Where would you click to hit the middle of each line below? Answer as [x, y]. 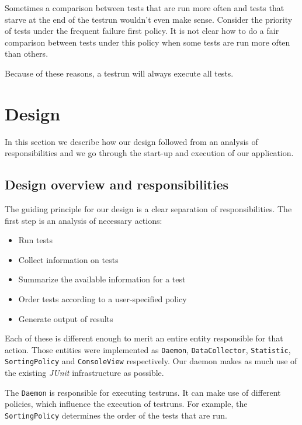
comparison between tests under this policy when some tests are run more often [147, 42]
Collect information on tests [68, 259]
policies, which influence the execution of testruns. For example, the [126, 404]
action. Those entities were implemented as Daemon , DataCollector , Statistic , [148, 349]
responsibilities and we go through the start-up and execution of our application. [149, 153]
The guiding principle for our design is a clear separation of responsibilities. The [148, 209]
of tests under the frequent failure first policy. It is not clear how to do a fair [142, 31]
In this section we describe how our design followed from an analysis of [131, 141]
